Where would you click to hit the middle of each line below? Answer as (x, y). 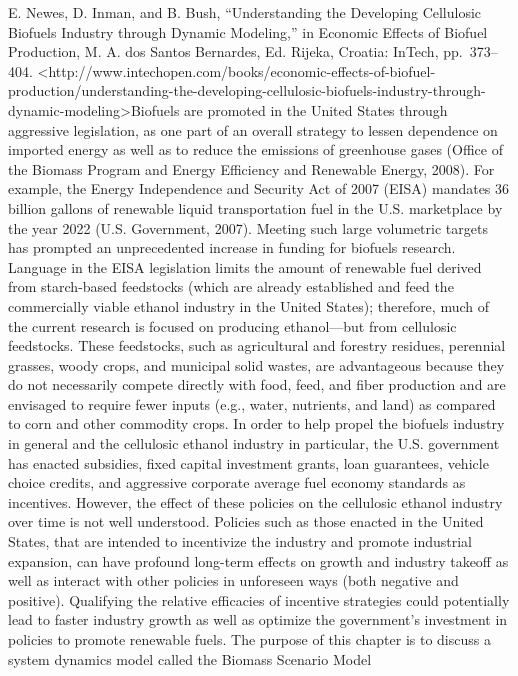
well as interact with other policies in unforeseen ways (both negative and (233, 580)
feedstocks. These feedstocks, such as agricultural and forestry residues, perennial (257, 345)
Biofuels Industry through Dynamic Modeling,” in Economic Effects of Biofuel (248, 31)
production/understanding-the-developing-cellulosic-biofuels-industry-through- (247, 90)
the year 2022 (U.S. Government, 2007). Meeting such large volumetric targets (248, 227)
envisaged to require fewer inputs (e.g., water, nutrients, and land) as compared (252, 403)
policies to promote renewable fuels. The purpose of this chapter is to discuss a (249, 639)
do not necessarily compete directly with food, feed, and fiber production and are (257, 384)
